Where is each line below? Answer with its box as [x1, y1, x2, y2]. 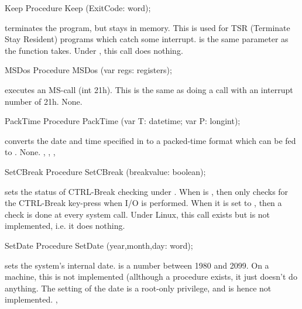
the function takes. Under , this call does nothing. [5, 44, 183, 56]
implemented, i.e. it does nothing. [5, 219, 125, 232]
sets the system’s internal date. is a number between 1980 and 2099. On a [5, 259, 269, 271]
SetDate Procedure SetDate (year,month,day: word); [5, 239, 193, 251]
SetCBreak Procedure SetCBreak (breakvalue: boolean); [5, 165, 206, 177]
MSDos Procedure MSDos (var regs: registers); [5, 64, 172, 76]
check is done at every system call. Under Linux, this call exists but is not [5, 208, 270, 220]
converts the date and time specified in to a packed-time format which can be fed [5, 134, 296, 146]
